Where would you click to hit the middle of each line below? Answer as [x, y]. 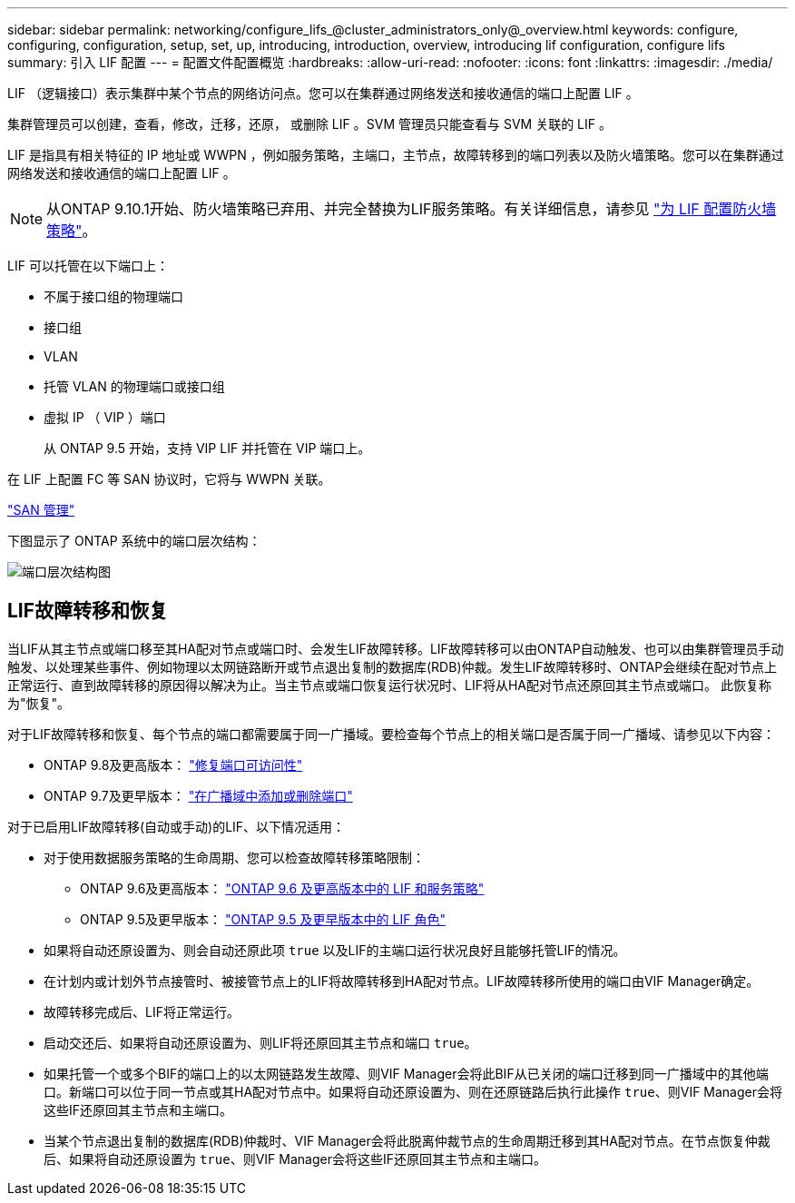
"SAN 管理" [41, 510]
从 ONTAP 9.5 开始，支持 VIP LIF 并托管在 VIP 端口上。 [207, 448]
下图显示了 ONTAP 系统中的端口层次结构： [134, 541]
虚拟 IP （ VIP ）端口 [105, 417]
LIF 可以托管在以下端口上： [88, 266]
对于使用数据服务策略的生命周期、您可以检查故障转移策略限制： [234, 857]
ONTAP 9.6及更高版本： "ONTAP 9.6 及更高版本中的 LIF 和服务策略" [282, 888]
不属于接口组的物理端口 [113, 296]
